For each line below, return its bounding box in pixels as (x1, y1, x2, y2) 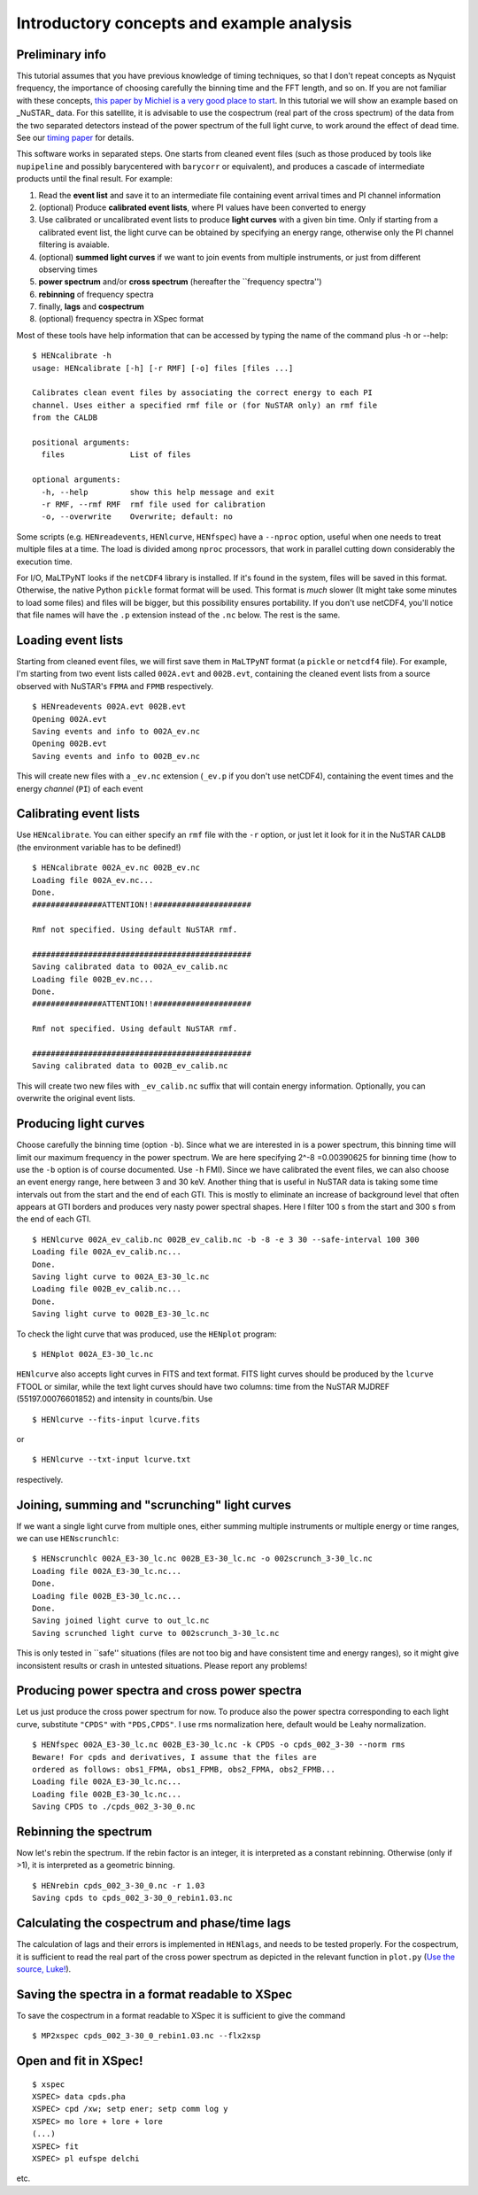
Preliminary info (16, 47, 106, 62)
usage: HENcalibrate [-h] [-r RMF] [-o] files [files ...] (32, 363, 294, 373)
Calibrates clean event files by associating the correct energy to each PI (32, 388, 374, 398)
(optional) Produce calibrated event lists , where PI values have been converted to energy (38, 202, 366, 213)
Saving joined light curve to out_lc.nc (32, 1616, 210, 1625)
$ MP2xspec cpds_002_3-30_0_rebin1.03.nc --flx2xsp (32, 2031, 261, 2041)
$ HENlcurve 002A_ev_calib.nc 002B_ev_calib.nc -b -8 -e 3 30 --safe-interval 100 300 (32, 1234, 420, 1245)
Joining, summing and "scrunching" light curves (16, 1497, 292, 1512)
